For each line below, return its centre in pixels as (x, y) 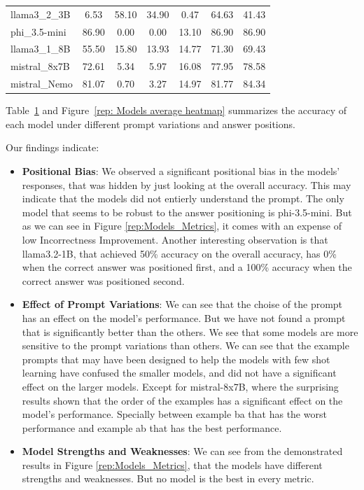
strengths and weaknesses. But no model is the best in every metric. (168, 478)
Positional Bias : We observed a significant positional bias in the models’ (181, 171)
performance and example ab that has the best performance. (152, 427)
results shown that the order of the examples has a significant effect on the (182, 400)
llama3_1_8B (41, 49)
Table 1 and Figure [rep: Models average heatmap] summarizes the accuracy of (176, 110)
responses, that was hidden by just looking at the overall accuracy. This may (187, 184)
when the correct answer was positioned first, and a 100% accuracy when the (187, 267)
